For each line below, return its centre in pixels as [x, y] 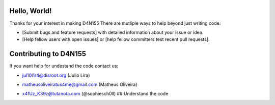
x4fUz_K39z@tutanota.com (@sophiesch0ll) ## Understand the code [95, 94]
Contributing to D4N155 [48, 54]
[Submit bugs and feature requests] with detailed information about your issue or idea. [113, 32]
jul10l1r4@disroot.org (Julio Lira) [56, 75]
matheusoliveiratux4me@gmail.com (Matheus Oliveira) [80, 84]
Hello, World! [31, 11]
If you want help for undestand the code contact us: [64, 66]
